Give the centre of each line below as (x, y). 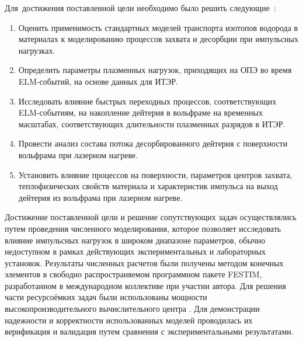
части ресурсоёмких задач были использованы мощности (106, 297)
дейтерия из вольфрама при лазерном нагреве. (100, 197)
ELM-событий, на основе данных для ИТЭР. (98, 81)
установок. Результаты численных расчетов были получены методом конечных (144, 262)
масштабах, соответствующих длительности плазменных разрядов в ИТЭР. (152, 123)
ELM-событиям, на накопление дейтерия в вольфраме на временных (140, 112)
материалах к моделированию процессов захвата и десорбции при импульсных (159, 39)
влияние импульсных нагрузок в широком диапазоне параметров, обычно (135, 240)
